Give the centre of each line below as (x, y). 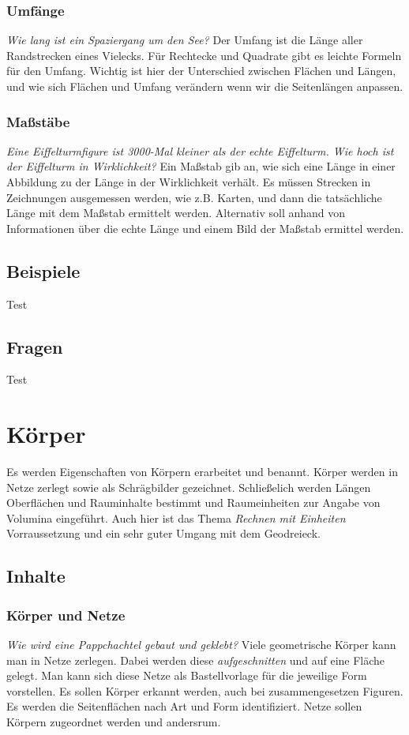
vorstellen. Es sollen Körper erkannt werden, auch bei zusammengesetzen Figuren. (205, 690)
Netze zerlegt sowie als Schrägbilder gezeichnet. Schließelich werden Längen (189, 487)
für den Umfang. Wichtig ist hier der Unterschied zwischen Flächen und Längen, (201, 71)
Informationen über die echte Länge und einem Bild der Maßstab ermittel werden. (205, 228)
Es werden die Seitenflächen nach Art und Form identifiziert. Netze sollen (184, 706)
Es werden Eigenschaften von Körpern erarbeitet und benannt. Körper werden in (202, 472)
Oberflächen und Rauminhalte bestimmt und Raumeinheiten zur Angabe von (193, 502)
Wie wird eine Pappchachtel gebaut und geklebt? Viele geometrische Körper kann (201, 645)
